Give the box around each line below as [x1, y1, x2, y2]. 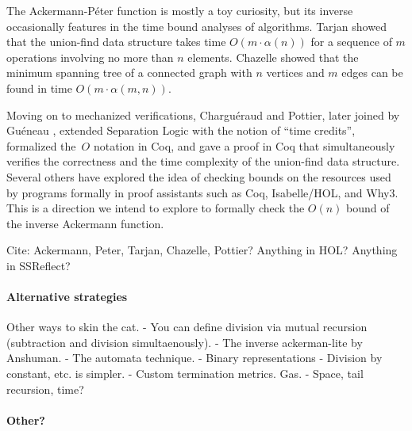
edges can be [341, 64, 403, 81]
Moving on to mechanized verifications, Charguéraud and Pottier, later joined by [6, 106, 400, 123]
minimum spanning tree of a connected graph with [6, 64, 252, 81]
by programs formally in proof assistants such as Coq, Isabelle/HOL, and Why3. [6, 184, 399, 200]
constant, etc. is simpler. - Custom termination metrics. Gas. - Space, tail [6, 365, 364, 382]
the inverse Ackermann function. [6, 215, 164, 231]
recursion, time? [6, 380, 84, 397]
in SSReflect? [6, 257, 71, 273]
